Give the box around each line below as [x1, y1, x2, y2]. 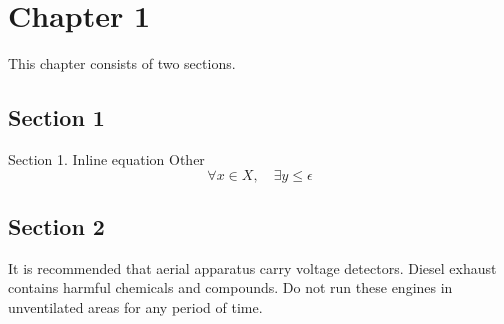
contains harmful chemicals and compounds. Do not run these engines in [8, 277, 453, 298]
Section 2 [8, 210, 105, 241]
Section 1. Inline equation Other [8, 148, 205, 169]
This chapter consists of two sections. [8, 53, 236, 74]
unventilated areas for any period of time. [8, 296, 263, 317]
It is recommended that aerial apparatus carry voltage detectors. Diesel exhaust [8, 257, 497, 278]
